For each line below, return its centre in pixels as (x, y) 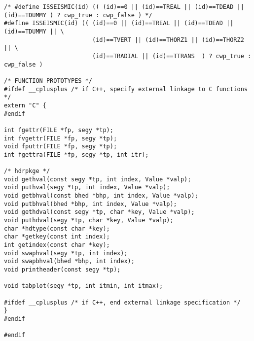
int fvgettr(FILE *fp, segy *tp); (61, 138)
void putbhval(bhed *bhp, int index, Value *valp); (91, 204)
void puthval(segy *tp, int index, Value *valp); (87, 188)
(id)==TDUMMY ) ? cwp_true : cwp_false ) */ (78, 15)
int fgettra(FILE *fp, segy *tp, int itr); (76, 154)
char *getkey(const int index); (57, 237)
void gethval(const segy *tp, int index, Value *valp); (98, 179)
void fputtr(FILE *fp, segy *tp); (61, 147)
